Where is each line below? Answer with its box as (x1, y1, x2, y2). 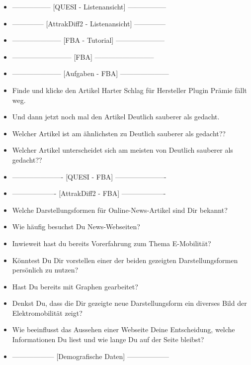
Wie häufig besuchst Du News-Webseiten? (12, 221, 140, 232)
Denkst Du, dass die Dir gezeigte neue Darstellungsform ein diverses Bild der (12, 298, 247, 308)
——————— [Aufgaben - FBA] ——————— (12, 68, 169, 79)
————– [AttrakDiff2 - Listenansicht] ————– (12, 18, 166, 28)
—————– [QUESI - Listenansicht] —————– (12, 1, 167, 11)
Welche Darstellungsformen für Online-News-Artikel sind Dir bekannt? (12, 204, 228, 215)
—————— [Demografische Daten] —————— (12, 351, 169, 361)
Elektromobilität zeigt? (12, 307, 83, 318)
